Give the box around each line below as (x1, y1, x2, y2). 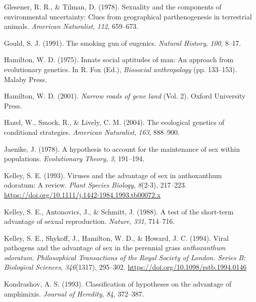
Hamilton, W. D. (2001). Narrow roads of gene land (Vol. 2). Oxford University (4, 91, 246, 101)
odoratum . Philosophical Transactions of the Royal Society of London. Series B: (4, 252, 246, 262)
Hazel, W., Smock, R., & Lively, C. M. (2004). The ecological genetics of (4, 117, 225, 127)
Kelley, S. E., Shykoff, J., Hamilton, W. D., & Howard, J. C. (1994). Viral (4, 232, 229, 243)
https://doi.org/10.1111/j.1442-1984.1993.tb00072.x (4, 189, 161, 200)
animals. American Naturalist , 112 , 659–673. (4, 21, 138, 31)
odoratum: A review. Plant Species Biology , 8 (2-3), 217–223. (4, 180, 187, 190)
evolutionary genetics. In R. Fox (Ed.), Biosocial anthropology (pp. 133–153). (4, 64, 237, 74)
